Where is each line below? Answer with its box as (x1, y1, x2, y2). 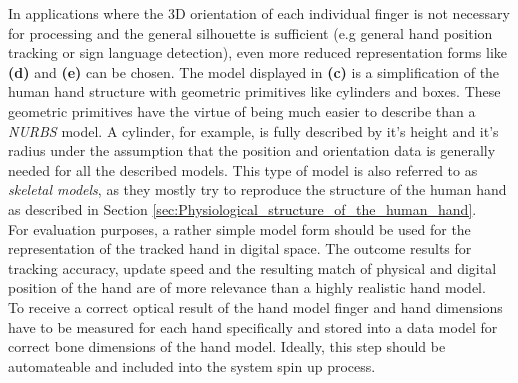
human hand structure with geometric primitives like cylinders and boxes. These (8, 81, 501, 102)
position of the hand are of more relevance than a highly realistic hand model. (8, 277, 486, 298)
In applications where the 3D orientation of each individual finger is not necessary (8, 3, 510, 23)
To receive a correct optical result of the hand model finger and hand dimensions (8, 296, 503, 317)
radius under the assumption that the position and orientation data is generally (8, 140, 496, 161)
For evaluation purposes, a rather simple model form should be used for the (8, 218, 471, 239)
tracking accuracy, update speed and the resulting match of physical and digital (8, 257, 497, 278)
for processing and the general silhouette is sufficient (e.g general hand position (8, 22, 493, 43)
